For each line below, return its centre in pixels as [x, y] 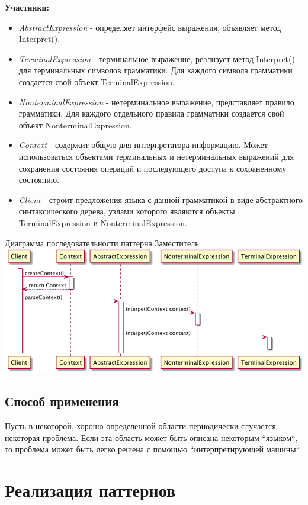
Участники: [27, 7]
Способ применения [62, 401]
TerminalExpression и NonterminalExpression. [103, 222]
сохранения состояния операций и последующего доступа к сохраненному [153, 168]
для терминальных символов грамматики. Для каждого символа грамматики [155, 70]
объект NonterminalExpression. [75, 125]
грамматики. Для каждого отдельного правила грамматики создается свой [151, 113]
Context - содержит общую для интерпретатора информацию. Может [143, 145]
